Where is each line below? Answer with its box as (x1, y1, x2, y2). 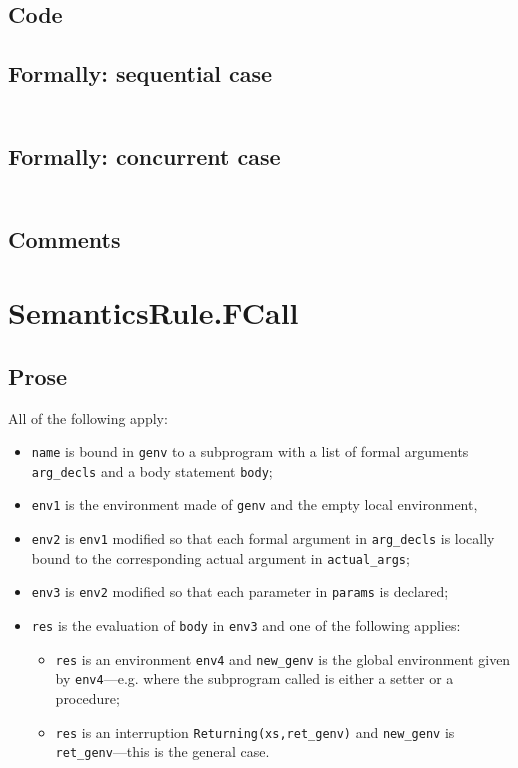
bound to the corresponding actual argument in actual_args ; (31, 547, 410, 568)
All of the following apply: (8, 407, 168, 428)
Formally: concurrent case (8, 140, 281, 171)
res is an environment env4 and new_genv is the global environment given (55, 648, 511, 669)
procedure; (55, 688, 120, 709)
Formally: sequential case (8, 58, 273, 89)
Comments (8, 223, 121, 254)
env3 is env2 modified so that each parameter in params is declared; (31, 581, 449, 602)
